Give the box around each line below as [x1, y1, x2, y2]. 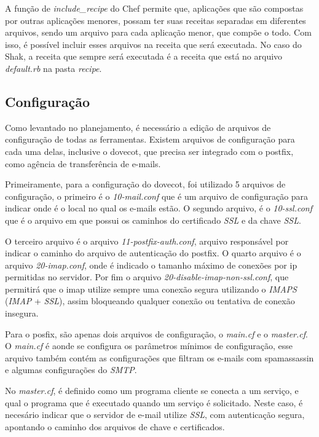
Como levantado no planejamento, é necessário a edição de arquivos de [5, 120, 271, 133]
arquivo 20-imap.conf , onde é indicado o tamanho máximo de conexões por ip [5, 258, 297, 271]
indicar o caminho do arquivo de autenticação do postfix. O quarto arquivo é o [5, 246, 301, 259]
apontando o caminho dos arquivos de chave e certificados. [5, 420, 225, 433]
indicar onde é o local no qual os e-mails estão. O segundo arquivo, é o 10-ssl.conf [5, 202, 312, 215]
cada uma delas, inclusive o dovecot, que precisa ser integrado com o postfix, [5, 144, 294, 157]
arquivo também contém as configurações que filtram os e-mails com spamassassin [5, 351, 314, 364]
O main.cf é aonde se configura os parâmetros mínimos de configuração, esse [5, 339, 293, 352]
